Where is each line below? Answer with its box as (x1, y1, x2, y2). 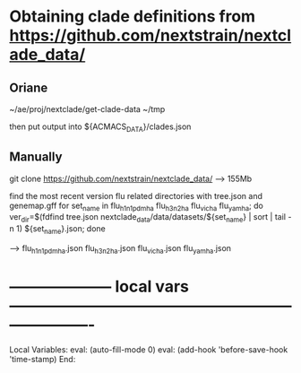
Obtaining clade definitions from (9, 6, 256, 27)
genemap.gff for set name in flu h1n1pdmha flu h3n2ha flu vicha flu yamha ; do (9, 200, 264, 213)
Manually (9, 150, 63, 165)
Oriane (9, 80, 48, 95)
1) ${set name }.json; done (16, 223, 106, 236)
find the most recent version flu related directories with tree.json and (9, 190, 262, 201)
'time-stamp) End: (9, 353, 76, 364)
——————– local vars (9, 276, 190, 297)
